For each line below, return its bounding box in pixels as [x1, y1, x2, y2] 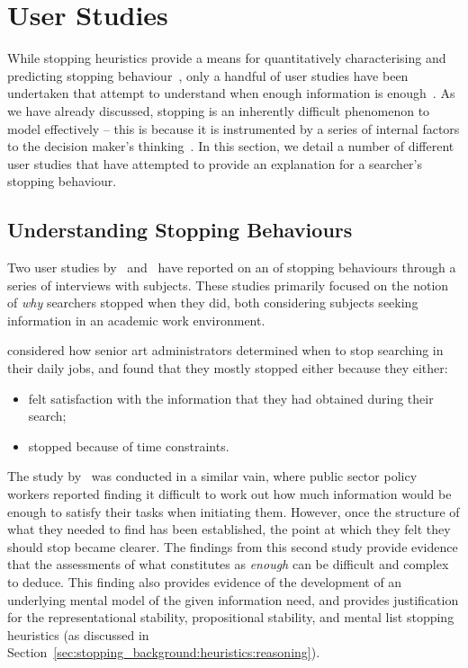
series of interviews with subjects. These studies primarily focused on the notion [7, 275, 449, 294]
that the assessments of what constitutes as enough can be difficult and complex [7, 555, 449, 574]
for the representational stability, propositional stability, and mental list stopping [7, 608, 454, 627]
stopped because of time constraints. [28, 436, 229, 455]
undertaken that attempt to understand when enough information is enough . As [7, 84, 455, 102]
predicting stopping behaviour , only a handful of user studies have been [7, 66, 409, 85]
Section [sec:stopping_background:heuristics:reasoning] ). [7, 643, 320, 662]
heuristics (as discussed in [7, 625, 149, 644]
